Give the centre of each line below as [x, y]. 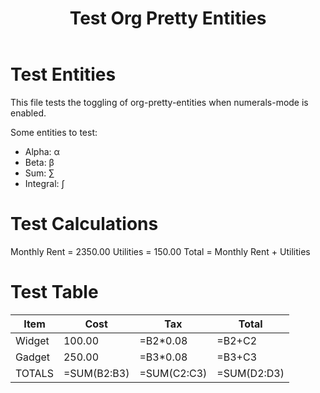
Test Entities [63, 74]
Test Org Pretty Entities [168, 18]
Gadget [33, 357]
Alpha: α [42, 151]
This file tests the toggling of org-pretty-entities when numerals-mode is [159, 102]
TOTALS [34, 373]
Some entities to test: [54, 132]
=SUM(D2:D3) [250, 373]
